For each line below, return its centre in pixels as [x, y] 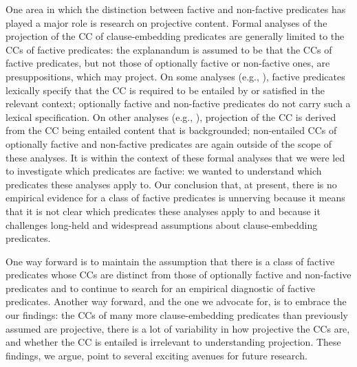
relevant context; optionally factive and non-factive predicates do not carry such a [178, 103]
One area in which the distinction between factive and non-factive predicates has [176, 9]
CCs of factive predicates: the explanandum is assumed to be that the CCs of [169, 49]
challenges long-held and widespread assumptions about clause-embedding [162, 224]
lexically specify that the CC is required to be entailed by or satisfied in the [165, 90]
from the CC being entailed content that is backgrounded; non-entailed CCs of [171, 130]
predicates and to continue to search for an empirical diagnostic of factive [160, 288]
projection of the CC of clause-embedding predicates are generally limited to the [175, 36]
